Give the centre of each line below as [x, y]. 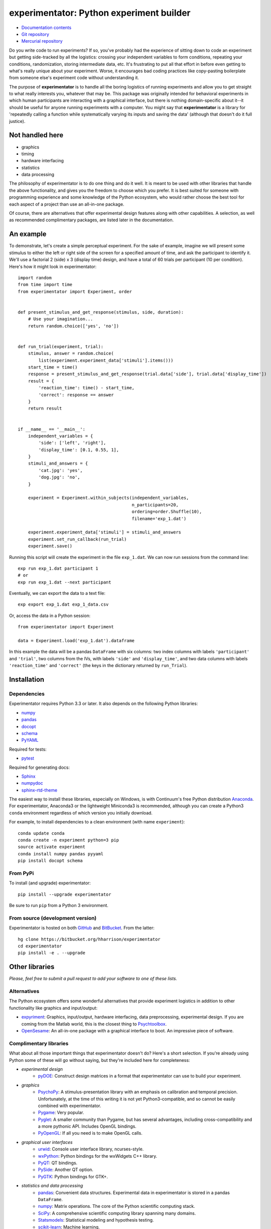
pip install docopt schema [50, 861]
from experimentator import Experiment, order [75, 292]
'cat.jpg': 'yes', [61, 470]
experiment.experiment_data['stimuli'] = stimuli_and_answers [105, 532]
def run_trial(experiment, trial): [61, 346]
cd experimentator [40, 946]
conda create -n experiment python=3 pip [68, 840]
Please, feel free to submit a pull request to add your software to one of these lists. [93, 979]
